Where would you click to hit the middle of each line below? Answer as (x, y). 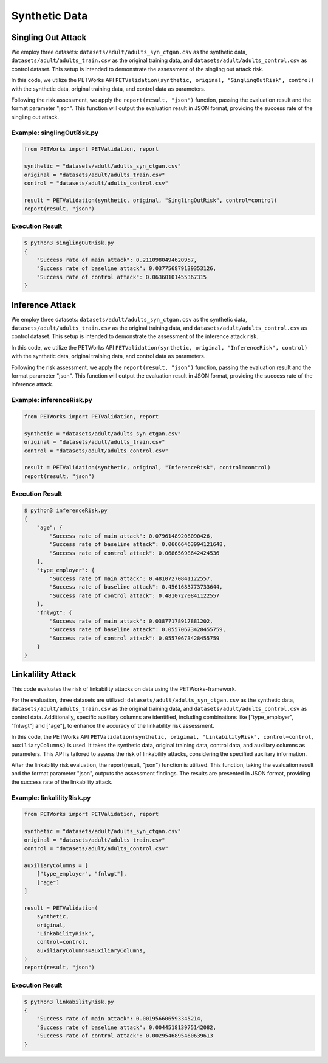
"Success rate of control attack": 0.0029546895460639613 (125, 1036)
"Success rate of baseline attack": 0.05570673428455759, (138, 630)
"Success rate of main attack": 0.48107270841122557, (131, 578)
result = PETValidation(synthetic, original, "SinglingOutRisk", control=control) (151, 200)
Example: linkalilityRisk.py (51, 798)
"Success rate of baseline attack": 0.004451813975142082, (127, 1027)
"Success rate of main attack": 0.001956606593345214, (120, 1019)
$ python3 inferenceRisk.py (66, 510)
